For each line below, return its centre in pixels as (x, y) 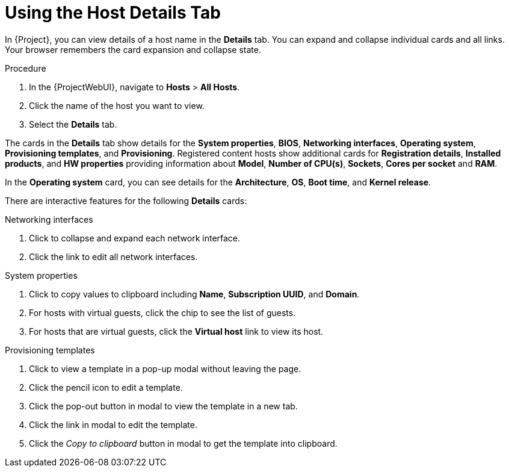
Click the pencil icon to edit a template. (106, 387)
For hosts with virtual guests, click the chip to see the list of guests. (162, 312)
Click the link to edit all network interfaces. (113, 256)
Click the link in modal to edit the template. (113, 424)
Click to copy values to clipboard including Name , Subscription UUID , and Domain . (194, 294)
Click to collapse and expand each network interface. (135, 238)
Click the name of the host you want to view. (117, 105)
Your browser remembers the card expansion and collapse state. (133, 49)
